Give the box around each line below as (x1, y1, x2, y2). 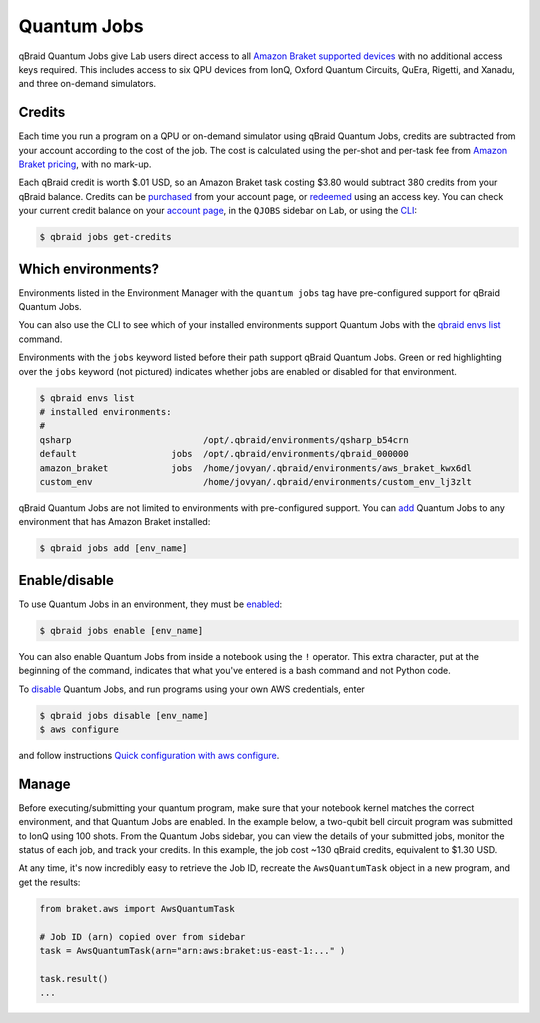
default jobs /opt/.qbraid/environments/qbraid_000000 (39, 448, 409, 460)
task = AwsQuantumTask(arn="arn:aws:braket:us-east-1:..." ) (39, 945, 346, 956)
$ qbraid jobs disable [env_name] (39, 710, 209, 721)
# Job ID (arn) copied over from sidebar (39, 931, 246, 942)
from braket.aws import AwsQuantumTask (39, 903, 235, 914)
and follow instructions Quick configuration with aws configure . (18, 749, 280, 761)
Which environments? (18, 260, 160, 277)
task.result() (39, 973, 109, 984)
